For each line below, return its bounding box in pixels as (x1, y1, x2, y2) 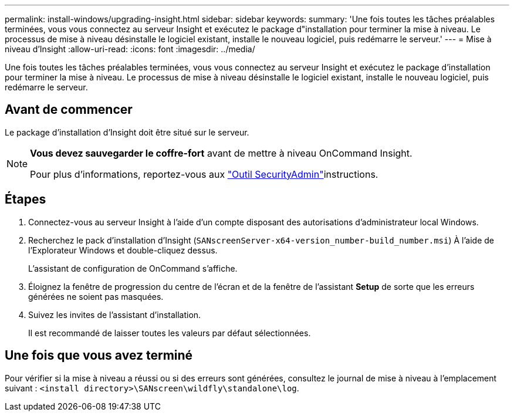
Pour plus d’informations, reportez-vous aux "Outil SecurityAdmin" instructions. (30, 168, 378, 180)
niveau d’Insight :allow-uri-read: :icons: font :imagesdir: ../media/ (5, 44, 255, 54)
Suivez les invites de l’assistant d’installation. (28, 309, 201, 320)
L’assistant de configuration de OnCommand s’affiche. (28, 263, 238, 273)
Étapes (5, 192, 46, 207)
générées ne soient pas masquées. (28, 291, 164, 302)
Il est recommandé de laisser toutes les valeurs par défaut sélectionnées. (28, 327, 311, 338)
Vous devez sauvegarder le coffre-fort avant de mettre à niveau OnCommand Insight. (30, 147, 412, 159)
